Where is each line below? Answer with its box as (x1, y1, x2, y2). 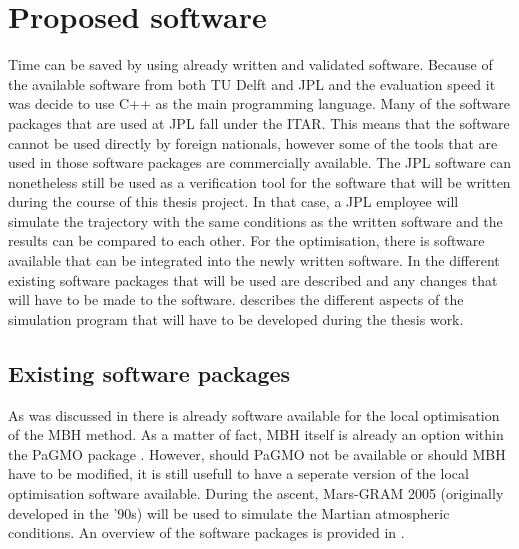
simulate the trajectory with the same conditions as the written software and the (8, 210, 503, 231)
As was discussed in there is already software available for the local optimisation (8, 404, 500, 425)
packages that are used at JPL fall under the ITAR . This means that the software (8, 112, 510, 133)
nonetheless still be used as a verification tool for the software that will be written (8, 171, 511, 192)
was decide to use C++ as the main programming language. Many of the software (8, 93, 511, 114)
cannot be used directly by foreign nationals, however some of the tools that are (8, 132, 498, 153)
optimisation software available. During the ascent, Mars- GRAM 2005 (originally (8, 483, 504, 504)
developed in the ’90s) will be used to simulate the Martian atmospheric (8, 502, 450, 523)
